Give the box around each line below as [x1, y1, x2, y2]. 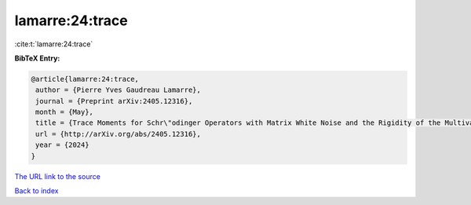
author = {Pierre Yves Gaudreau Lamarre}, [35, 86, 202, 94]
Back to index [14, 186, 59, 196]
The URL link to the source [14, 171, 101, 181]
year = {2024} [35, 141, 89, 149]
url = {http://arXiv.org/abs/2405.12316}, [35, 130, 202, 138]
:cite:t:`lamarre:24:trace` [14, 39, 93, 49]
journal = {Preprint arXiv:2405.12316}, [35, 97, 193, 105]
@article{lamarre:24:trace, [31, 75, 139, 83]
